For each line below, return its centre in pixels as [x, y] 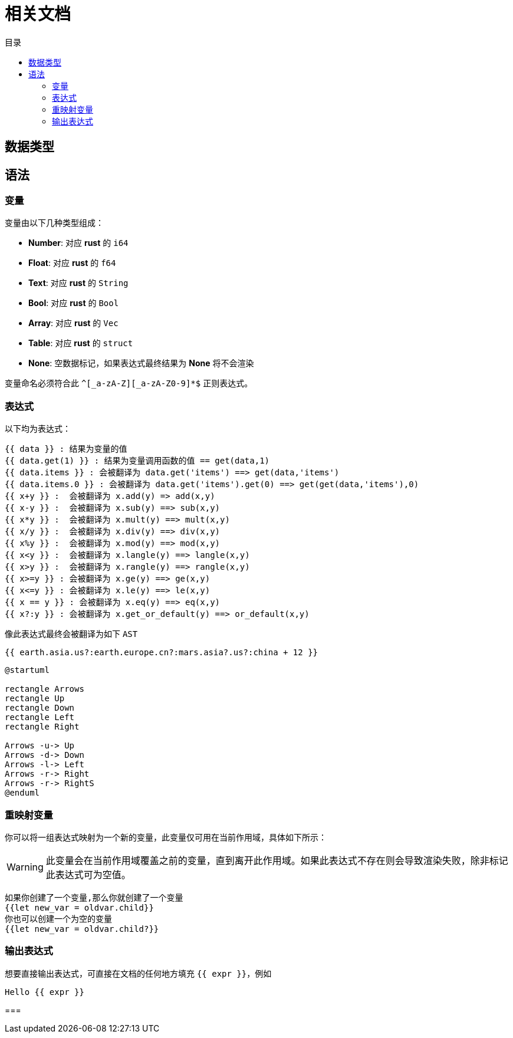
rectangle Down [40, 708]
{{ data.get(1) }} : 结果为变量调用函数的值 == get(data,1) [137, 461]
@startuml [27, 670]
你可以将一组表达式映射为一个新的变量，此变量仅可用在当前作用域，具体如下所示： [166, 837]
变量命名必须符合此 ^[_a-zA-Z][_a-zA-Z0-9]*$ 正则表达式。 [129, 383]
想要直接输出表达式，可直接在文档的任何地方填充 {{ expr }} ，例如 [138, 973]
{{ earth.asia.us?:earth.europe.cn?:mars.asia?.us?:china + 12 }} [162, 653]
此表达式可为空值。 [88, 874]
